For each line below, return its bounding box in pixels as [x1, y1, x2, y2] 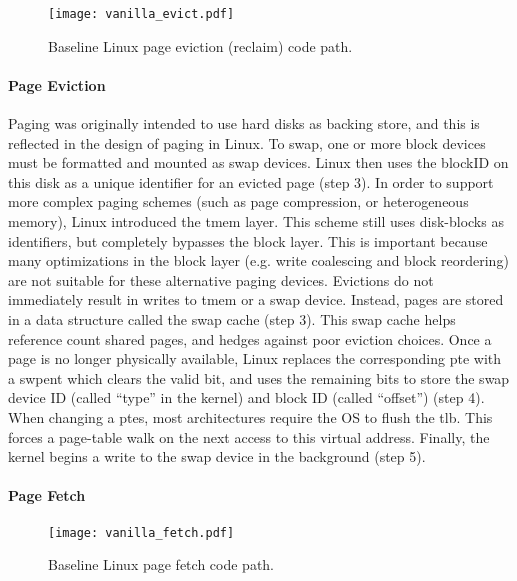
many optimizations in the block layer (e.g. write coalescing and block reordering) [8, 250, 509, 271]
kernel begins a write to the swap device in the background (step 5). [8, 446, 426, 467]
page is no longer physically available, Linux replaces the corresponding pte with [8, 348, 502, 369]
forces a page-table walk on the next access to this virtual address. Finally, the [8, 426, 490, 447]
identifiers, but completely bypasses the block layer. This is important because [8, 230, 488, 251]
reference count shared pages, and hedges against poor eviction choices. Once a [8, 328, 492, 349]
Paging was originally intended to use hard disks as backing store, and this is [8, 113, 480, 134]
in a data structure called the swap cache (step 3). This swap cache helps [8, 308, 456, 329]
